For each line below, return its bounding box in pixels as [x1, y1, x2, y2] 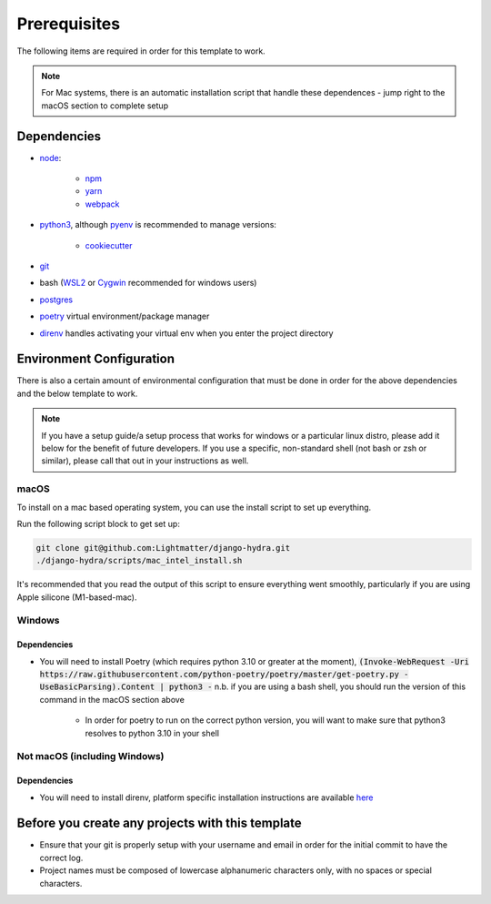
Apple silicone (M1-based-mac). [16, 592, 137, 603]
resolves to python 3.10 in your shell [85, 727, 220, 738]
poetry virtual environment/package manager [39, 310, 210, 322]
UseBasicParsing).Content [39, 682, 155, 692]
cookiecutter [85, 239, 133, 250]
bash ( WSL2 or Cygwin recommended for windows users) [39, 278, 257, 289]
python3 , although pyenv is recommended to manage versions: [39, 219, 277, 230]
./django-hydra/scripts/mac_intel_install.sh [35, 555, 243, 566]
